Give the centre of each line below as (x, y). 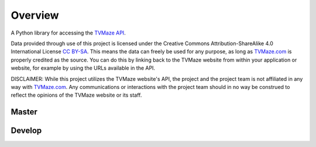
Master (24, 112)
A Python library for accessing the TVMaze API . (68, 33)
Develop (26, 131)
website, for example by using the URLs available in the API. (83, 68)
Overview (35, 15)
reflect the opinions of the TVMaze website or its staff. (76, 95)
